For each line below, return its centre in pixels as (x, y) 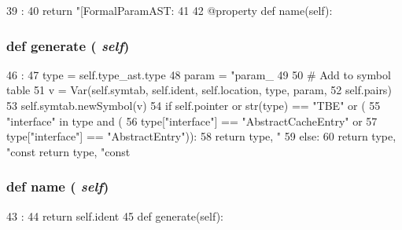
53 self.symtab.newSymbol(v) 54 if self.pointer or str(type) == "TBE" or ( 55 (194, 105)
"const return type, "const (68, 151)
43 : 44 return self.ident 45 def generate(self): (115, 215)
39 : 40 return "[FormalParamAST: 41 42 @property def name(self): (170, 10)
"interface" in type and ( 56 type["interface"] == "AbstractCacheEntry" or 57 (192, 120)
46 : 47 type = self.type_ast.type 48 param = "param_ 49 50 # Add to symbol (199, 74)
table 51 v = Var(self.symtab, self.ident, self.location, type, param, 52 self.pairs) (199, 90)
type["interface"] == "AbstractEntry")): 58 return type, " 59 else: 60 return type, (201, 136)
